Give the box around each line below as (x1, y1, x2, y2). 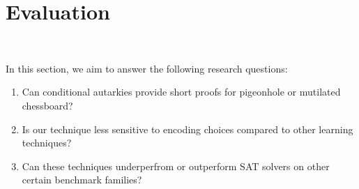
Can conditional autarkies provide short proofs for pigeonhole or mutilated (22, 84, 341, 99)
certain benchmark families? (22, 172, 142, 187)
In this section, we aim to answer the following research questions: (6, 61, 288, 75)
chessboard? (22, 98, 73, 112)
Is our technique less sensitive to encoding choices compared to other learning (22, 121, 353, 136)
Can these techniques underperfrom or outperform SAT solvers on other (22, 158, 330, 173)
